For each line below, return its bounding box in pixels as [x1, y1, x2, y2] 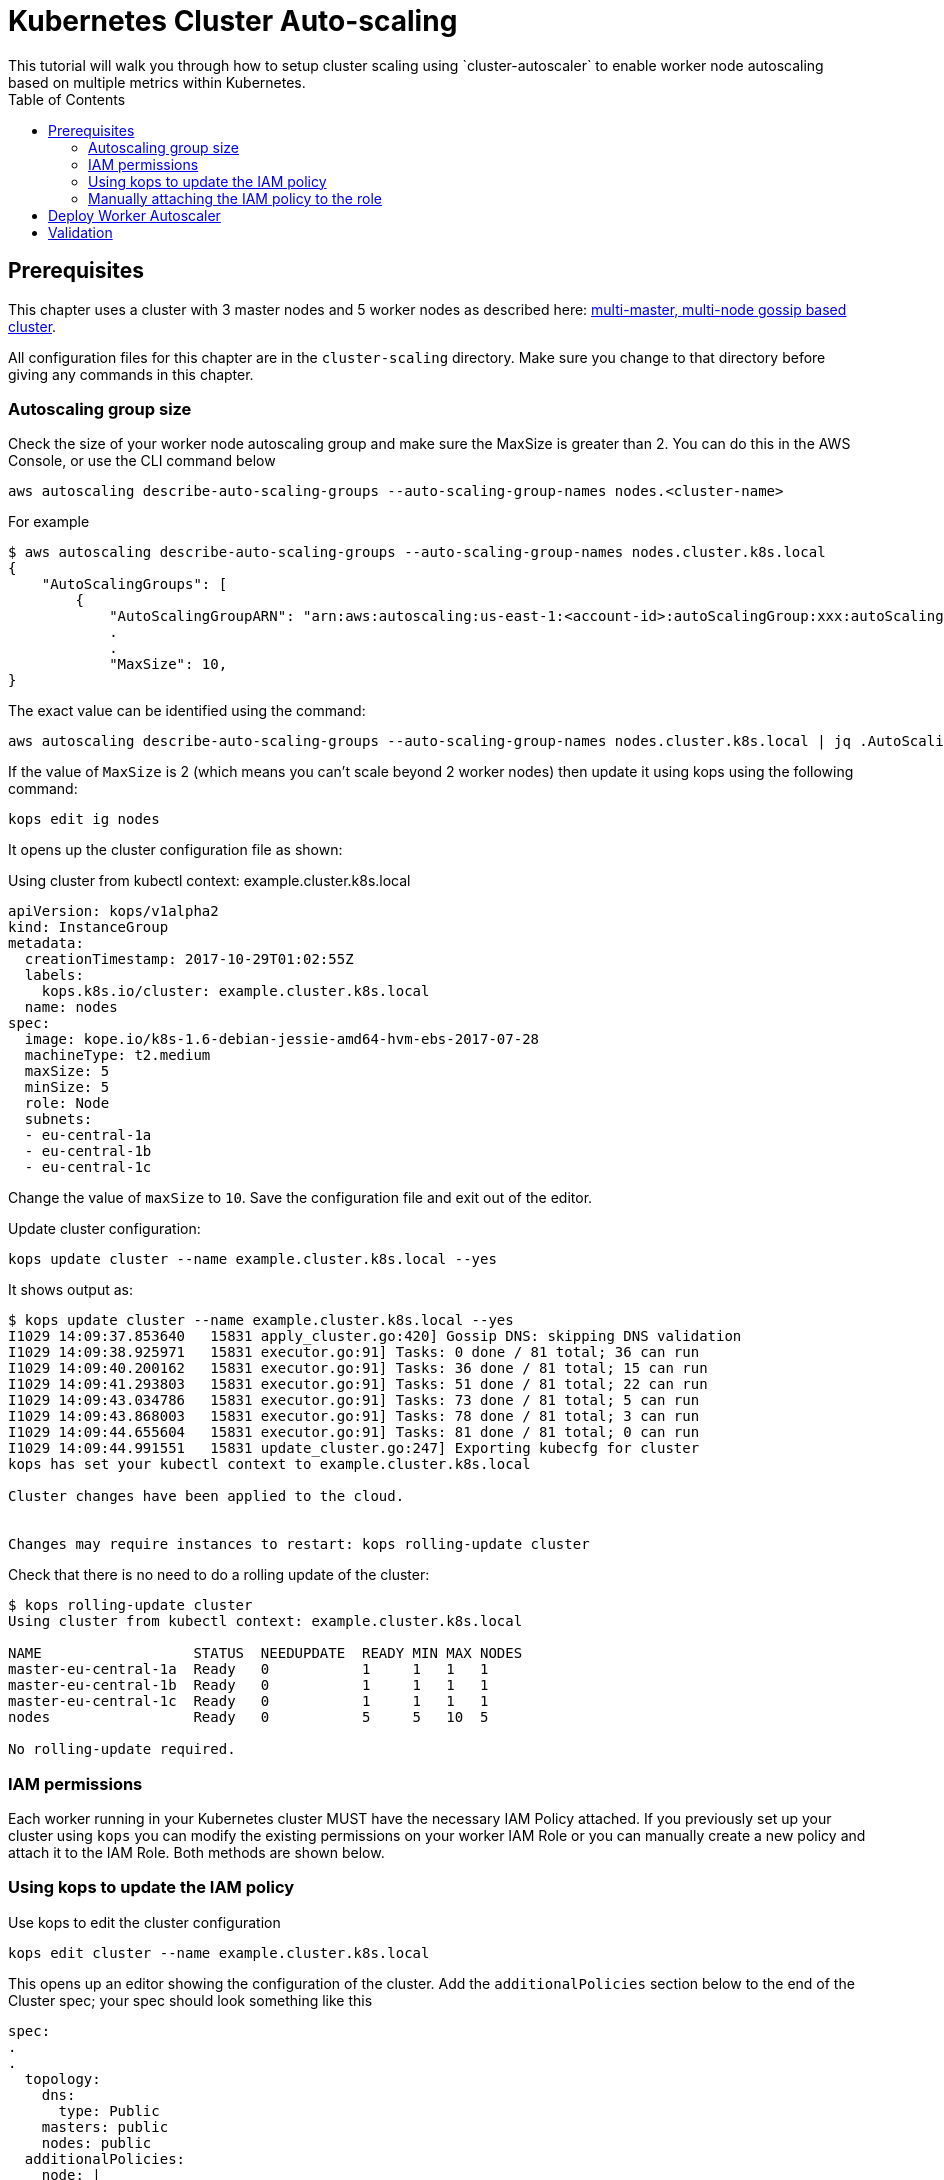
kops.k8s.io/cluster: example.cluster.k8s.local [41, 983, 430, 1000]
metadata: [8, 935, 84, 952]
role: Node [24, 1095, 110, 1112]
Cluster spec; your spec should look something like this [8, 1991, 373, 2009]
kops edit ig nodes [8, 811, 160, 828]
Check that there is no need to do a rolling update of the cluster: [8, 1566, 430, 1584]
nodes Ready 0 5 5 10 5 [8, 1709, 489, 1726]
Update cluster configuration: [8, 1220, 201, 1238]
